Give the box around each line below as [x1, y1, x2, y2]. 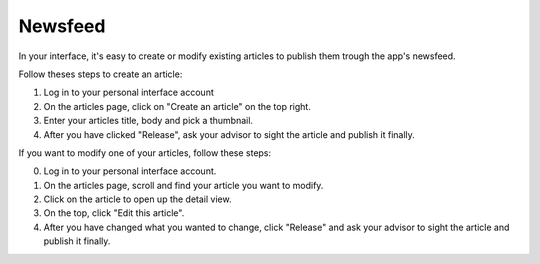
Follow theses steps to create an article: [18, 68, 183, 80]
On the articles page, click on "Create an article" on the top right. [43, 100, 312, 112]
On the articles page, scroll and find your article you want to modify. [43, 179, 324, 191]
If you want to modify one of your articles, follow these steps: [18, 146, 272, 159]
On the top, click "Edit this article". [43, 207, 185, 219]
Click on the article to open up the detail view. [43, 193, 232, 205]
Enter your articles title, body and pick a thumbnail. [43, 115, 254, 127]
